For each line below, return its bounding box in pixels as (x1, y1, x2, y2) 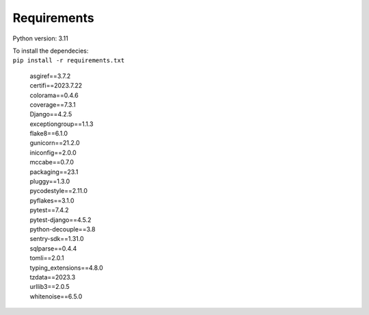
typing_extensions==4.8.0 (29, 264, 104, 272)
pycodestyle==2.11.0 (29, 187, 88, 195)
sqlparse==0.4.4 (29, 244, 77, 253)
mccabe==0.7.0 (29, 158, 74, 166)
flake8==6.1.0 (29, 129, 68, 138)
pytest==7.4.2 (29, 206, 69, 214)
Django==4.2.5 (29, 110, 72, 118)
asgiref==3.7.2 (29, 72, 71, 80)
